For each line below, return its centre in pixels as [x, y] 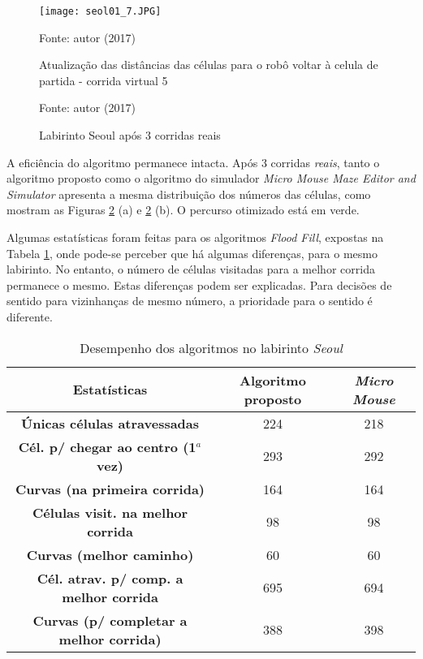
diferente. [30, 316]
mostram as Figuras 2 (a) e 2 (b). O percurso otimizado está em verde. [183, 210]
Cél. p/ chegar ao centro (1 [107, 446]
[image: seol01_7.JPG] [100, 11]
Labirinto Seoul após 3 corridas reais [130, 135]
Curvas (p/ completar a [110, 620]
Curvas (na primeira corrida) [110, 489]
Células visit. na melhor [110, 512]
